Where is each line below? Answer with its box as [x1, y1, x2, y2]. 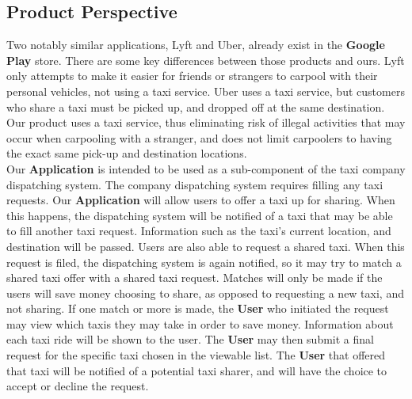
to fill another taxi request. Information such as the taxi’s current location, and [6, 222, 391, 239]
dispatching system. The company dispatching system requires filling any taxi [6, 176, 383, 192]
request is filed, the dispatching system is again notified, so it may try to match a [6, 253, 402, 270]
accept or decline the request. [6, 378, 149, 394]
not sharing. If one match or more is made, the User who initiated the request [6, 300, 389, 317]
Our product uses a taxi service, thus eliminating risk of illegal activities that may [6, 114, 406, 131]
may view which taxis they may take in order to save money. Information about [6, 315, 394, 332]
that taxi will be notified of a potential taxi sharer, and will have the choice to [6, 362, 387, 378]
